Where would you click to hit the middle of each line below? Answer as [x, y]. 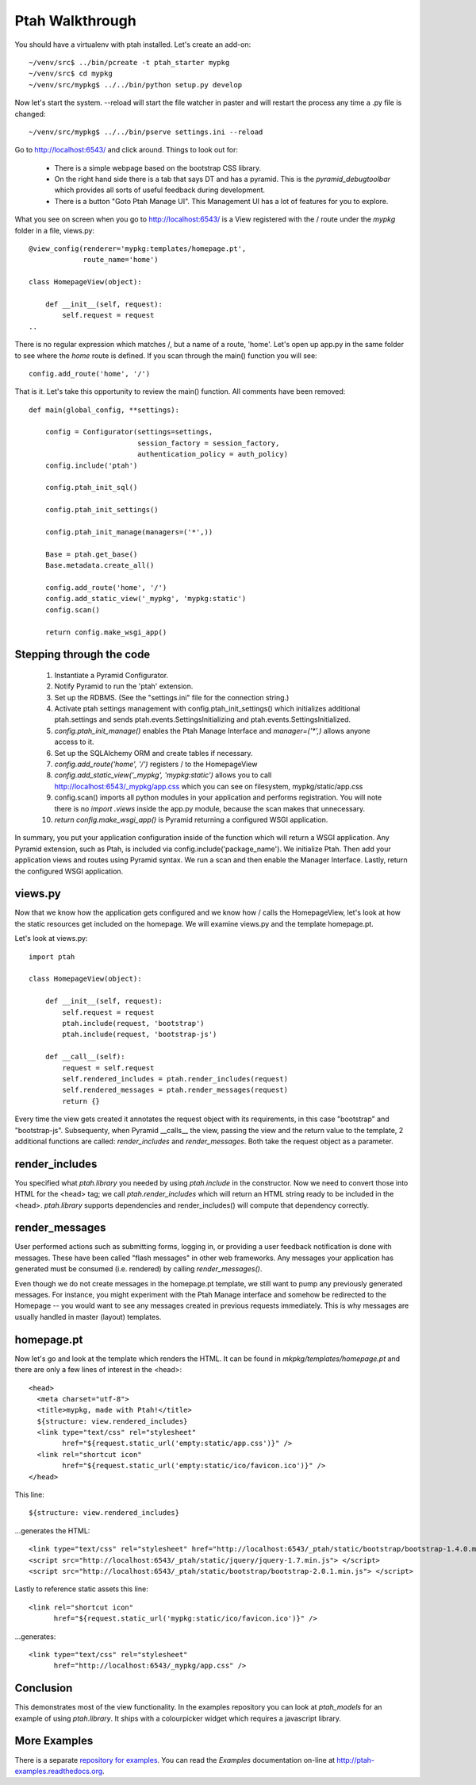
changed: [30, 114]
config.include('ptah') [91, 465]
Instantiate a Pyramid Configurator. [111, 675]
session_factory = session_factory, [209, 443]
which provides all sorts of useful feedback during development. [160, 190]
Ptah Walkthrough [75, 21]
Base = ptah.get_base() [91, 554]
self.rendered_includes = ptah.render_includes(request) [175, 1079]
